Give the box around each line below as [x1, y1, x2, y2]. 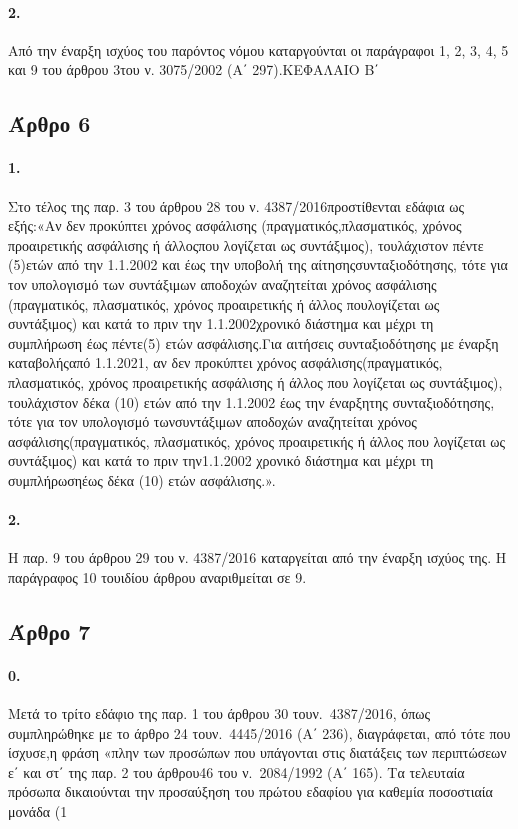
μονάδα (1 [8, 801, 68, 821]
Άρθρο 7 [8, 615, 91, 646]
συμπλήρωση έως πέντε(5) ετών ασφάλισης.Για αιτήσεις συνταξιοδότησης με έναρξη [8, 332, 499, 353]
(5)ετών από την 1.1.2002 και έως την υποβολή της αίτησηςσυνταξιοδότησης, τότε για [8, 254, 508, 275]
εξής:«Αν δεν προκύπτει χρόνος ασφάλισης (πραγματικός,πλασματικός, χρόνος [8, 215, 462, 236]
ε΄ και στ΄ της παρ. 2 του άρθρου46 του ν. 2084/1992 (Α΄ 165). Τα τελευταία [8, 761, 465, 782]
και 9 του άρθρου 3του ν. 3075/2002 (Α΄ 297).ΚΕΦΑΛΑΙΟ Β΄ [8, 59, 379, 80]
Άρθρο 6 [8, 108, 91, 139]
